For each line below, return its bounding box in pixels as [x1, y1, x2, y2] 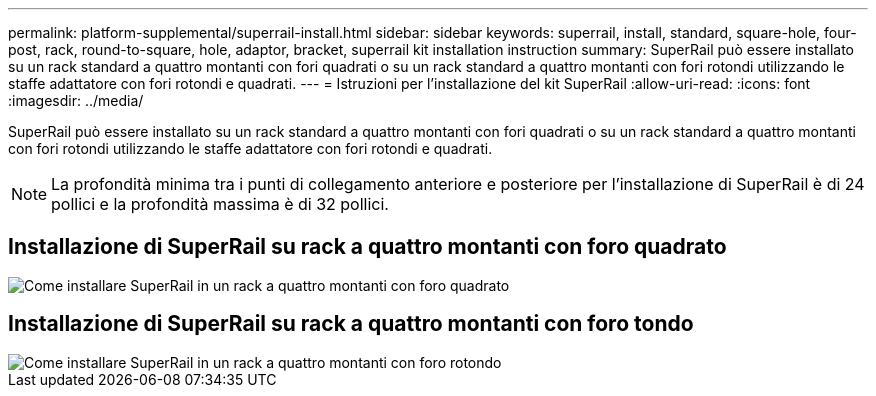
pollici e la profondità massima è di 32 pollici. [51, 194, 389, 214]
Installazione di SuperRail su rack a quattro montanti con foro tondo [8, 311, 694, 337]
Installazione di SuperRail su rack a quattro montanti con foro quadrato [8, 234, 727, 260]
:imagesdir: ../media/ [8, 92, 144, 109]
